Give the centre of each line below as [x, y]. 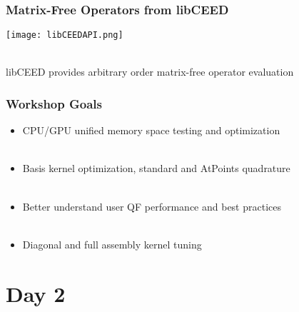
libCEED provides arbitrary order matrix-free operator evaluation [150, 72]
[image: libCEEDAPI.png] [65, 35]
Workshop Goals [54, 103]
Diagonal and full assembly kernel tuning [112, 244]
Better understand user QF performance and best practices [152, 206]
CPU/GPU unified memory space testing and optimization [151, 130]
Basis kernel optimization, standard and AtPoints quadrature [156, 168]
